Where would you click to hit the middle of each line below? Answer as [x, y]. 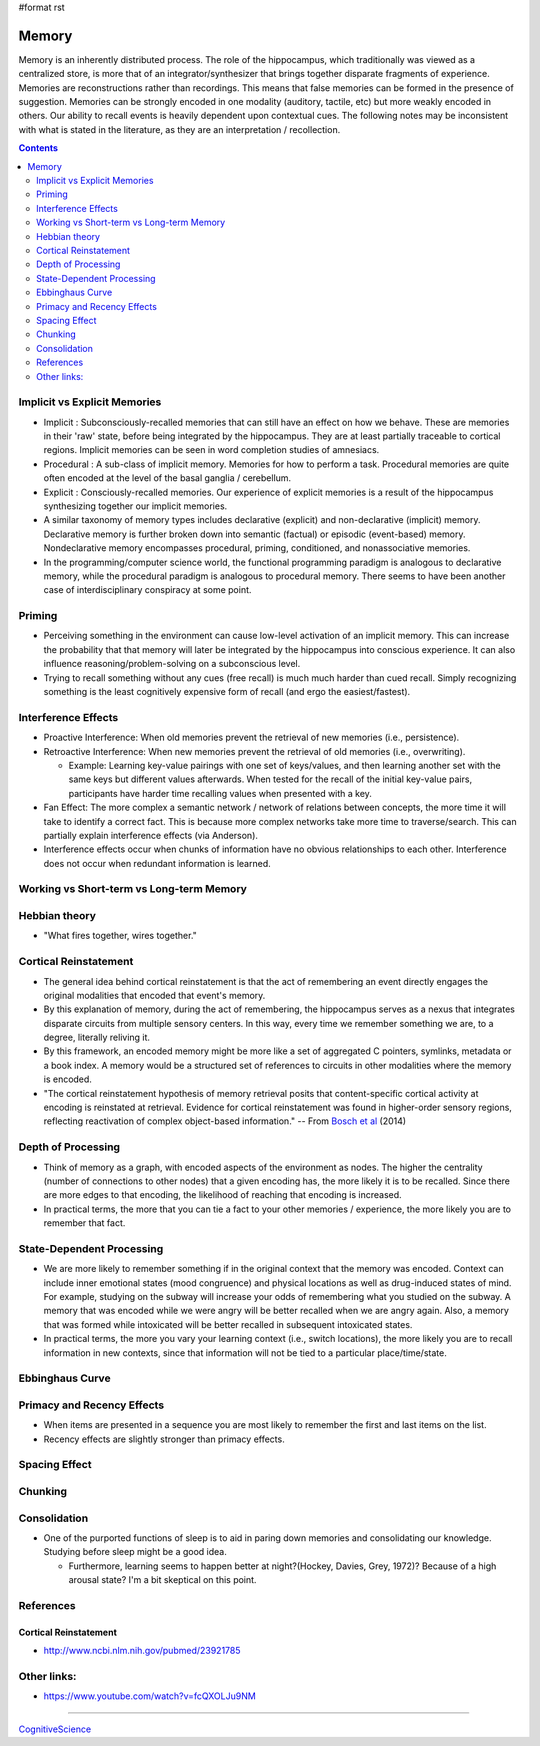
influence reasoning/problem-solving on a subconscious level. [172, 664]
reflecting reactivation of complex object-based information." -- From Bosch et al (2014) [225, 1121]
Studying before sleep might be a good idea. [135, 1552]
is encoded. [67, 1079]
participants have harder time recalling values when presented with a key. [220, 793]
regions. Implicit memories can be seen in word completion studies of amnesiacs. [211, 450]
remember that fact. [84, 1223]
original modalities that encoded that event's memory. [154, 995]
